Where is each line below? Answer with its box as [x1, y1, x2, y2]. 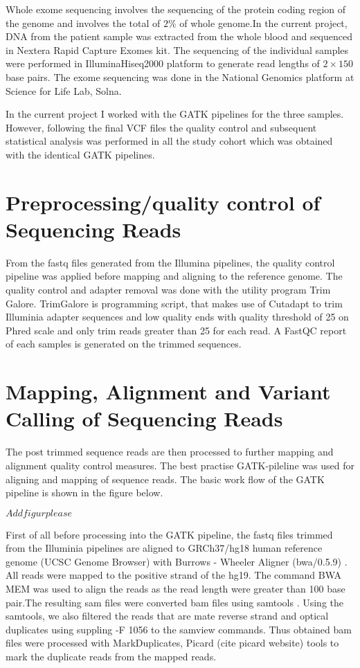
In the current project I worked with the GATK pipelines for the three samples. [6, 107, 344, 121]
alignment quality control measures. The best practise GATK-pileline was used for [6, 458, 354, 472]
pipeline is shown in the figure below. [6, 485, 163, 500]
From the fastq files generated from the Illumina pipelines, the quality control [6, 255, 335, 269]
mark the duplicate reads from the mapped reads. [6, 649, 217, 664]
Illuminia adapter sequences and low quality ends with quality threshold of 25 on [6, 309, 349, 324]
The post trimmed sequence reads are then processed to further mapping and [6, 444, 334, 459]
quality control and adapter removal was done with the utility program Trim [6, 282, 331, 297]
